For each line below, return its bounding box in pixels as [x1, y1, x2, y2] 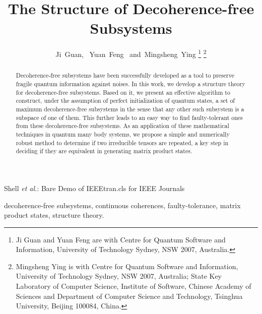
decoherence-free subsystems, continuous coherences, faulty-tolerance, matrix [4, 200, 241, 210]
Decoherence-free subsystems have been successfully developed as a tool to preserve [16, 71, 234, 80]
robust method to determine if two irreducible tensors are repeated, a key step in [16, 138, 229, 147]
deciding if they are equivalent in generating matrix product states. [16, 147, 192, 155]
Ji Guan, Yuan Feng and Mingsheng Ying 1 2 [55, 47, 207, 59]
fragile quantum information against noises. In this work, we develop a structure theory [16, 80, 245, 88]
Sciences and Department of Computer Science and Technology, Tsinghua [16, 290, 243, 301]
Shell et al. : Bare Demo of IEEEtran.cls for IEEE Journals [4, 182, 185, 193]
